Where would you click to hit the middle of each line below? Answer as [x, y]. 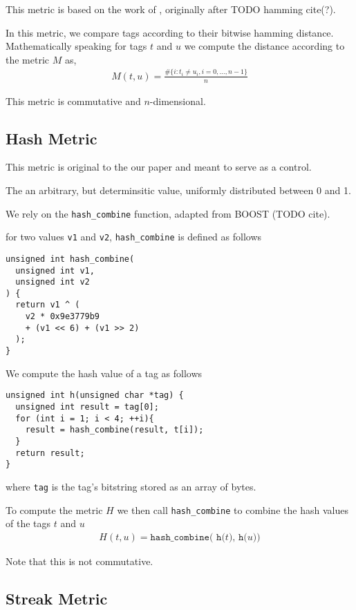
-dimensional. [178, 101]
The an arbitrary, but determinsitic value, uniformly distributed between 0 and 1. [178, 190]
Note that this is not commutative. [79, 561]
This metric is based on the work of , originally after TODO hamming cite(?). [171, 9]
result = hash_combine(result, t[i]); [114, 430]
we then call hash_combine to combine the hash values [233, 509]
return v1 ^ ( [48, 305]
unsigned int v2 [53, 282]
